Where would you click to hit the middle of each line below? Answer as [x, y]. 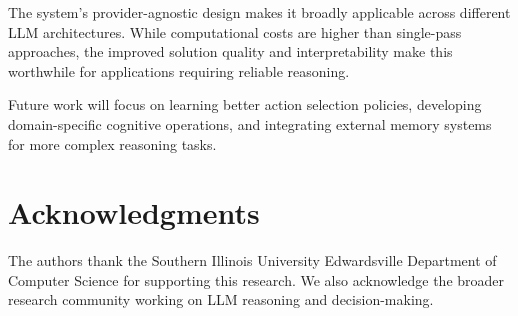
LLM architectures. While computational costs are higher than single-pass [235, 31]
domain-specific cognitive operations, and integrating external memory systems [250, 123]
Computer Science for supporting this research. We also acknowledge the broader [256, 279]
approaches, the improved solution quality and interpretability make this [230, 51]
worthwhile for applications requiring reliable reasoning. [179, 70]
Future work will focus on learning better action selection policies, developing [245, 104]
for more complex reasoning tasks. [112, 143]
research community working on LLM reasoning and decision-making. [221, 299]
